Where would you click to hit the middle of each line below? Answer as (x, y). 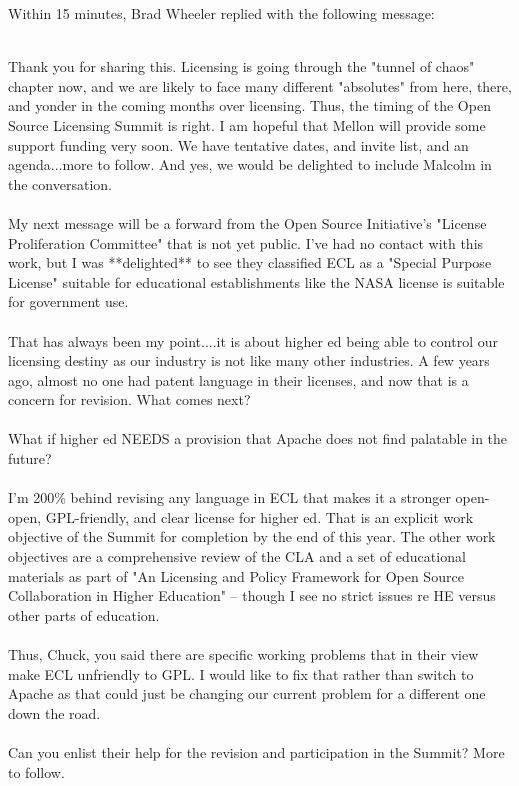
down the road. (54, 712)
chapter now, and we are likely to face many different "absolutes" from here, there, (260, 85)
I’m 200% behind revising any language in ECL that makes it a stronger (229, 497)
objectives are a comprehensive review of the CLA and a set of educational (237, 556)
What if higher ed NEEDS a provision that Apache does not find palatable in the (258, 438)
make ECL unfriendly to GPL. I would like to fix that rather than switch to (241, 673)
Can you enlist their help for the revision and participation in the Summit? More (256, 751)
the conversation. (60, 183)
